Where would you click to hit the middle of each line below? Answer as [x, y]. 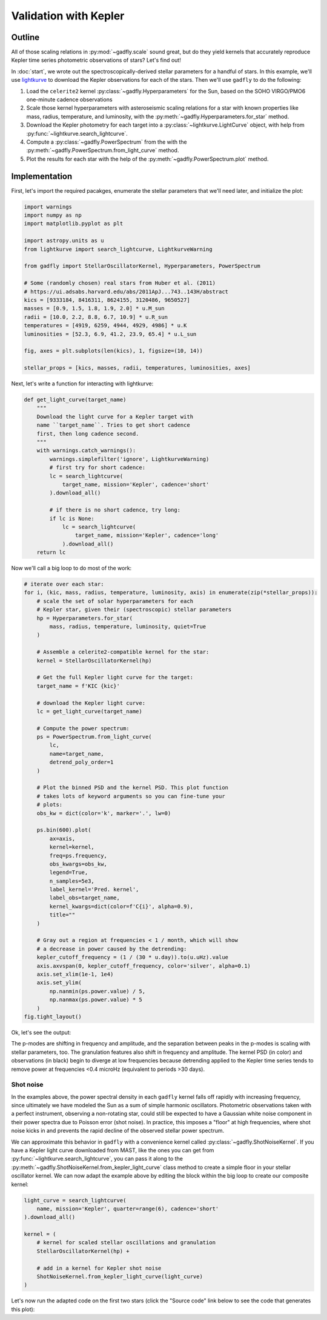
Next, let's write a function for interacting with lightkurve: [82, 384]
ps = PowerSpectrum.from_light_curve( [94, 737]
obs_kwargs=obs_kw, [78, 864]
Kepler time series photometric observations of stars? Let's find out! [96, 60]
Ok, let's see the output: [41, 1032]
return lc [51, 552]
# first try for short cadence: [97, 468]
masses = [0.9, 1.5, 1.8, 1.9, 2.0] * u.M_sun [94, 308]
